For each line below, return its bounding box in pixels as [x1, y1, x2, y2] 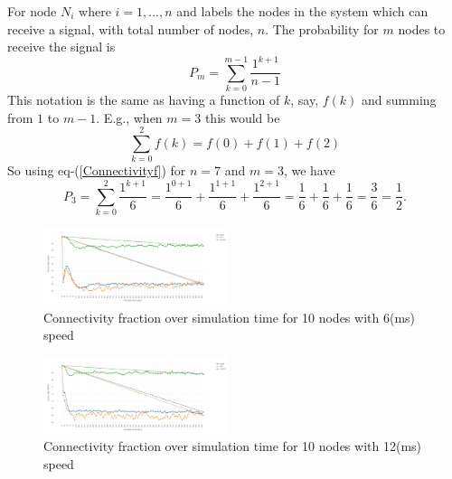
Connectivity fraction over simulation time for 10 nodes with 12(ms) [43, 437, 422, 456]
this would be [204, 108, 280, 127]
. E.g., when [96, 108, 163, 127]
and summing [362, 90, 437, 109]
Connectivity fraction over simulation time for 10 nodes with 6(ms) [43, 307, 416, 326]
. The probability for [265, 19, 379, 38]
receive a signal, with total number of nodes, [7, 19, 254, 38]
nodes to [398, 19, 446, 38]
